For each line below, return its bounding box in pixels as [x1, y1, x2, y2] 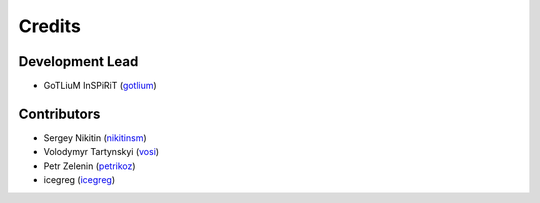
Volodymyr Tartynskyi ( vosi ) [43, 146, 160, 158]
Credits [18, 15, 82, 37]
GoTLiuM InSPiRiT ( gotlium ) [43, 80, 157, 92]
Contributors [18, 105, 101, 122]
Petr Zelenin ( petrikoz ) [43, 160, 136, 172]
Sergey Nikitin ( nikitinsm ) [43, 131, 147, 144]
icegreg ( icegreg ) [43, 174, 116, 186]
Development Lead [18, 53, 139, 70]
